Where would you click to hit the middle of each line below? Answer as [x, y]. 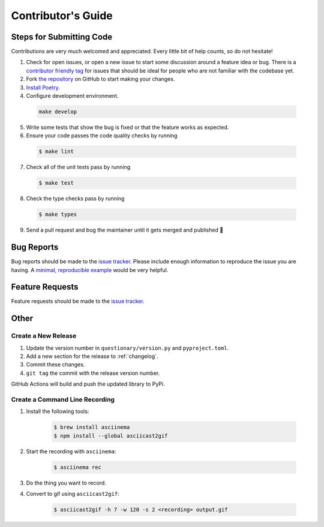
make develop [58, 112]
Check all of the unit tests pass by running [78, 167]
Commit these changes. [55, 365]
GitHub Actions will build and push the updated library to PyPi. [88, 384]
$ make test [56, 183]
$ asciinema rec [78, 467]
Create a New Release [44, 336]
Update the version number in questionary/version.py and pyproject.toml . [127, 348]
